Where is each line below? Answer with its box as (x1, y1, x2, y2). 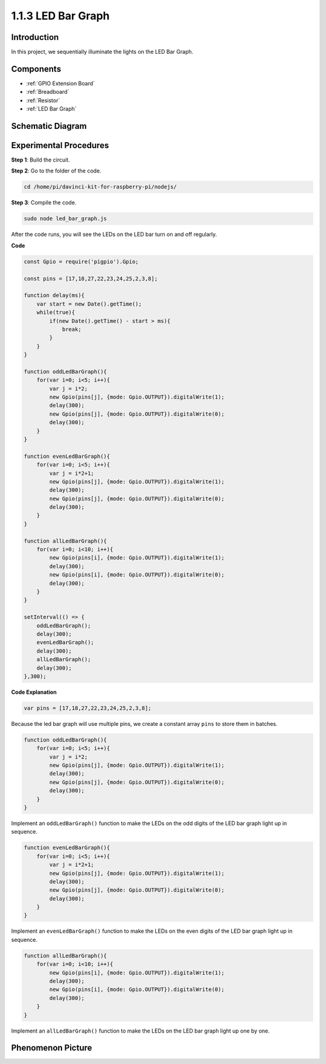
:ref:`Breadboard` (26, 88, 69, 96)
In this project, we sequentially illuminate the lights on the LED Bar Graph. (11, 48, 194, 56)
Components (11, 64, 62, 74)
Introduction (11, 32, 59, 42)
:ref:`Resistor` (26, 97, 60, 104)
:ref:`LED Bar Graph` (26, 105, 77, 113)
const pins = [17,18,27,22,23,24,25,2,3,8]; (24, 275, 158, 282)
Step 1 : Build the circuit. (11, 156, 71, 163)
